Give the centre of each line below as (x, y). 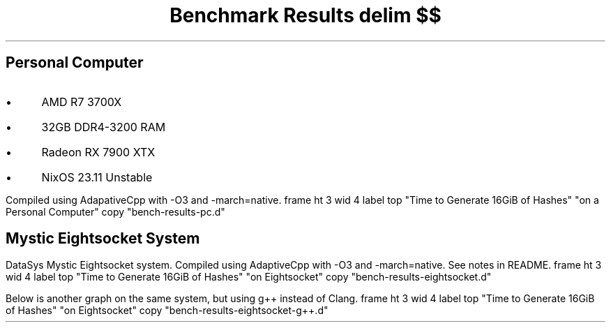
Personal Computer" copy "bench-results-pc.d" (115, 211)
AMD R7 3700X (82, 102)
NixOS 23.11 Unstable (97, 177)
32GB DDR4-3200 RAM (104, 127)
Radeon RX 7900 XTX (98, 152)
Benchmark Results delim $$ (305, 15)
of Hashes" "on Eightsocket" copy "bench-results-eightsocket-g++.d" (167, 311)
